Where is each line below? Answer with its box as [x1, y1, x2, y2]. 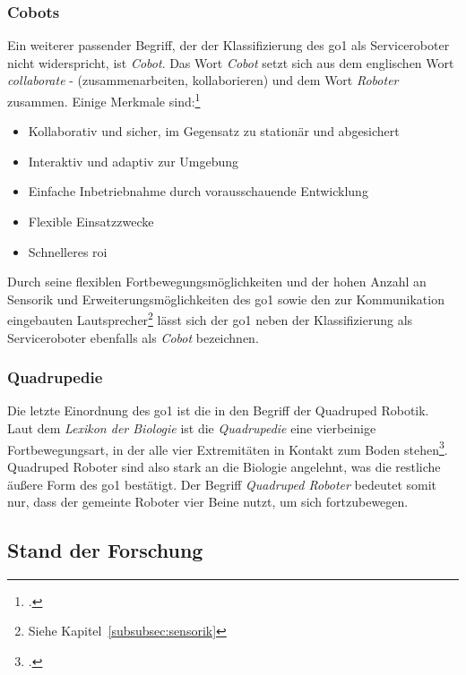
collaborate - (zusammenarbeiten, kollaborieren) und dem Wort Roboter [7, 71, 399, 90]
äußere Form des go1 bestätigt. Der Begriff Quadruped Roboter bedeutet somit [7, 474, 437, 493]
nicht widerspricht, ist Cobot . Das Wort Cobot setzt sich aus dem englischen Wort [7, 53, 454, 72]
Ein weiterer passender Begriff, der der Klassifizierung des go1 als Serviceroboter [7, 36, 450, 55]
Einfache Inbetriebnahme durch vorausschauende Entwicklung [28, 182, 368, 201]
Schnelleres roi [28, 242, 108, 261]
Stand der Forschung [7, 536, 203, 564]
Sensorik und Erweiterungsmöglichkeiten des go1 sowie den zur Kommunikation [7, 289, 444, 308]
